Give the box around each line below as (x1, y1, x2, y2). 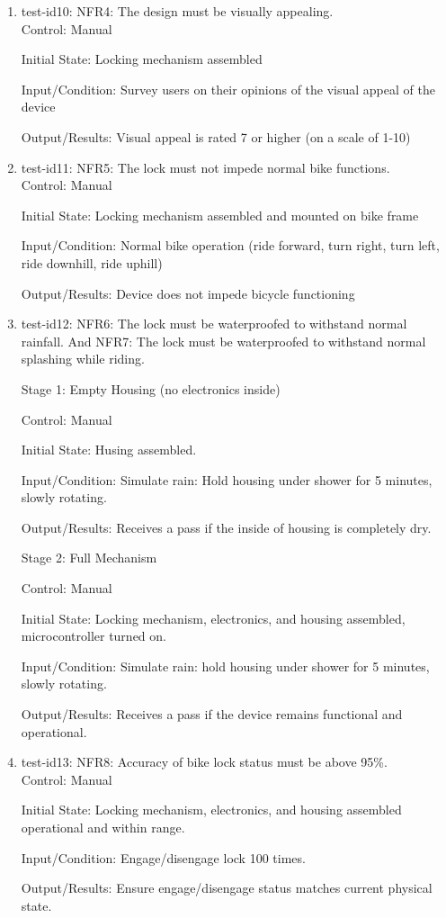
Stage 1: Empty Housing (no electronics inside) (21, 379, 281, 398)
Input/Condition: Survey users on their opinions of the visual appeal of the (21, 79, 435, 98)
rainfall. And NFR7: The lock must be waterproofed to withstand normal (21, 331, 426, 350)
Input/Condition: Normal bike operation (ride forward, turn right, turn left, (21, 236, 440, 255)
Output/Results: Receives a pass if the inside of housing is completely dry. (21, 517, 432, 536)
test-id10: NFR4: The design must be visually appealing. (21, 2, 334, 20)
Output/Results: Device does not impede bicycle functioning (21, 283, 355, 302)
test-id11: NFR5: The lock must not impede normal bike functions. (21, 157, 390, 176)
